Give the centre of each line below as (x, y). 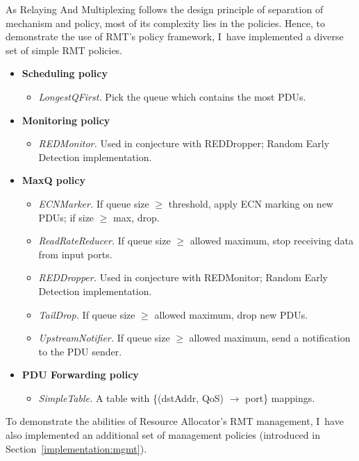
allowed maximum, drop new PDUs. (231, 314)
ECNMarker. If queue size (94, 203)
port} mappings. (280, 397)
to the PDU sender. (80, 351)
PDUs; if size (66, 217)
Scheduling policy (65, 73)
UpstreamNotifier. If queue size (104, 338)
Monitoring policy (66, 120)
